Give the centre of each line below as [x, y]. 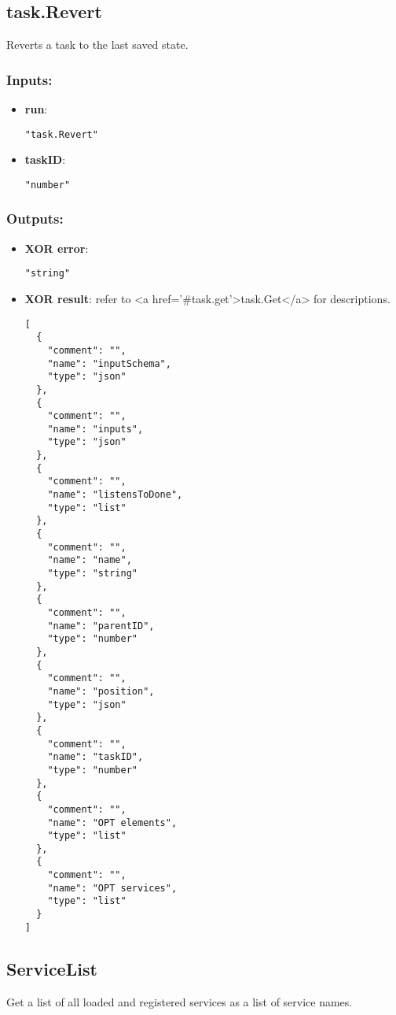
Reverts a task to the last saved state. [97, 44]
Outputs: [35, 219]
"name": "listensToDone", [115, 495]
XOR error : [57, 248]
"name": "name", [90, 560]
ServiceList [52, 968]
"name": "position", [101, 691]
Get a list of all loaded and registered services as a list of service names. [180, 1001]
